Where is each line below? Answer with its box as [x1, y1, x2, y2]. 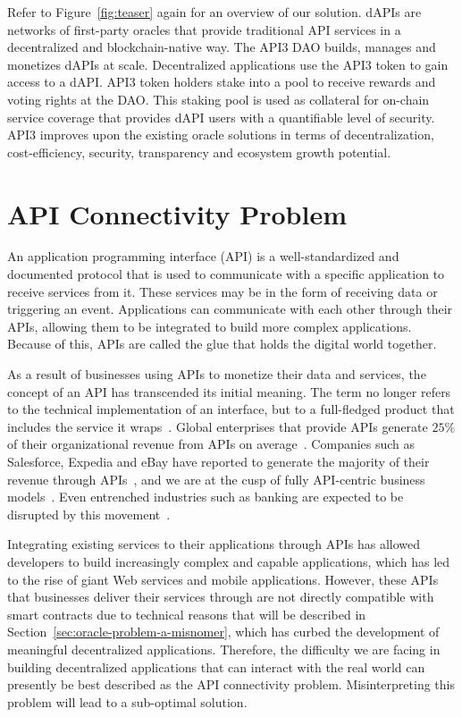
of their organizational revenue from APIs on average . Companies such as [7, 434, 416, 453]
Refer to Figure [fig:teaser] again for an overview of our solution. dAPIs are [7, 3, 422, 21]
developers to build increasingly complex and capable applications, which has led [7, 552, 450, 570]
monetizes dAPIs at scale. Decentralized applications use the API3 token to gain [7, 55, 449, 73]
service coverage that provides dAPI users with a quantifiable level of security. [7, 107, 435, 126]
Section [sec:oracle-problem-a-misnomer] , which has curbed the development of [7, 622, 440, 641]
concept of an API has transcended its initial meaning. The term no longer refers [7, 382, 451, 401]
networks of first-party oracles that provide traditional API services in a [7, 20, 401, 38]
